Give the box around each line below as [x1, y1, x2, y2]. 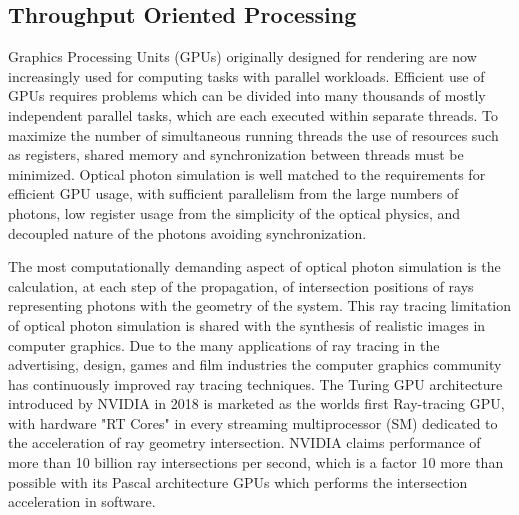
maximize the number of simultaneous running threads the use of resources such [8, 124, 499, 145]
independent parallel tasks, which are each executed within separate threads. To [8, 104, 499, 125]
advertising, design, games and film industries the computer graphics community [8, 354, 502, 375]
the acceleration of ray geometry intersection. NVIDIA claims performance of [8, 432, 481, 453]
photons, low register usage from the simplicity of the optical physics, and [8, 202, 461, 223]
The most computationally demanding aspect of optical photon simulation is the [8, 256, 501, 277]
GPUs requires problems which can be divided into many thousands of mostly [8, 85, 486, 106]
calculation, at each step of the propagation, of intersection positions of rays [8, 275, 474, 296]
